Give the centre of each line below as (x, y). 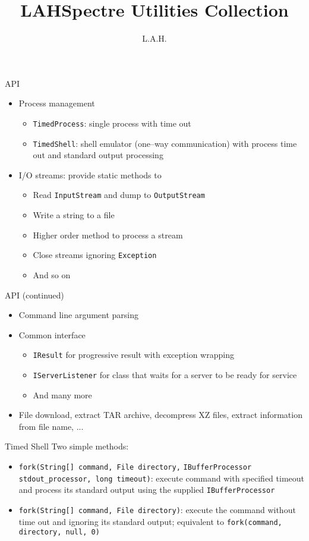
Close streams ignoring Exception (95, 255)
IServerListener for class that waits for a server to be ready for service (165, 374)
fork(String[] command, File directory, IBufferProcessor (135, 467)
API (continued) (34, 295)
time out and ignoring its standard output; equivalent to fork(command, (150, 521)
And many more (62, 394)
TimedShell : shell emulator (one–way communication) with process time (165, 143)
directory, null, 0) (59, 532)
